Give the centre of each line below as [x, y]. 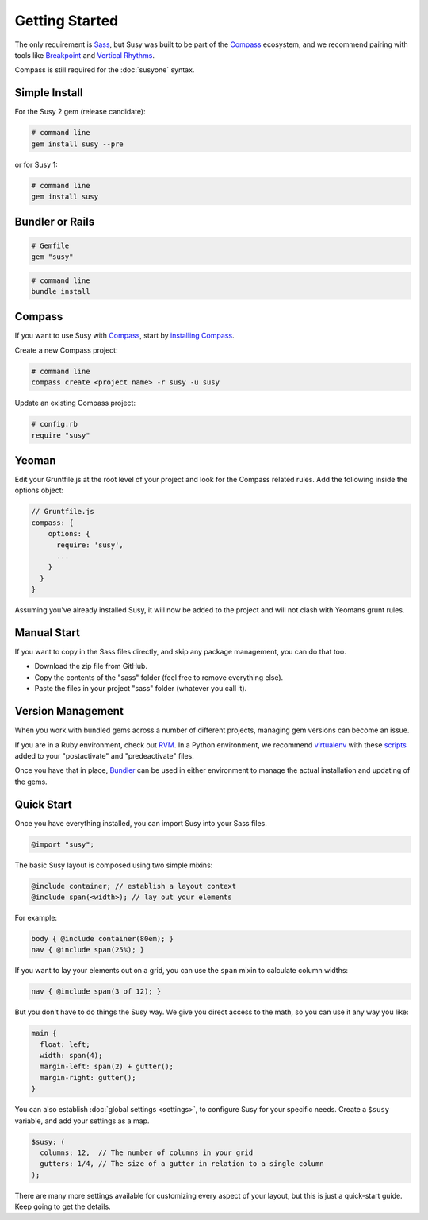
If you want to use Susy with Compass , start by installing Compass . [124, 336]
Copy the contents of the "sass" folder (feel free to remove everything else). [159, 677]
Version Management [69, 711]
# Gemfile [50, 245]
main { [44, 1033]
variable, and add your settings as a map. [82, 1121]
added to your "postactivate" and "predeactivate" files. [104, 755]
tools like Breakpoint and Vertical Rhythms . [84, 55]
